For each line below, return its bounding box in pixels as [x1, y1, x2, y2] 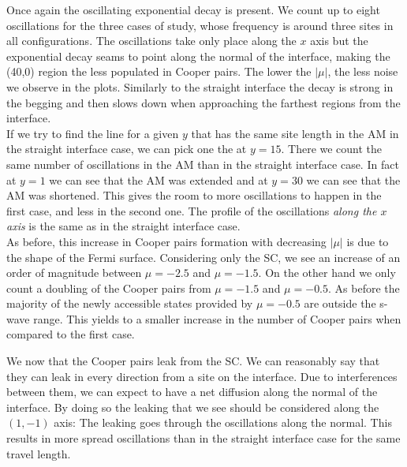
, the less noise [327, 63, 398, 80]
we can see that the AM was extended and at [49, 171, 268, 188]
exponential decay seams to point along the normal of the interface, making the [6, 47, 390, 64]
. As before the [328, 279, 400, 296]
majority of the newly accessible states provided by [6, 295, 253, 312]
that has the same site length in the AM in [191, 125, 399, 141]
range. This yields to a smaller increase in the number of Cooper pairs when [33, 310, 401, 327]
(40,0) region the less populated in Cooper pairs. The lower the [6, 63, 312, 80]
